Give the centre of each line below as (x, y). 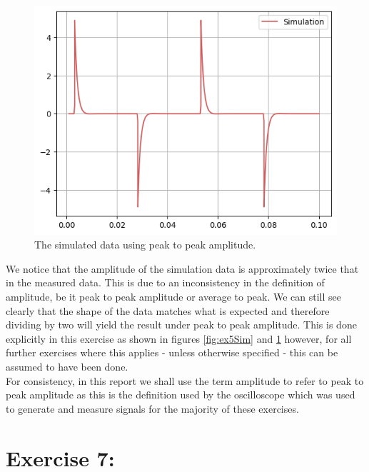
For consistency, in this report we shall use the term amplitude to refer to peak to (185, 380)
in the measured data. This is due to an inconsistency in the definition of (165, 282)
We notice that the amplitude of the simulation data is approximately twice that (182, 268)
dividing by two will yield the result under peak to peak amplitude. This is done (181, 325)
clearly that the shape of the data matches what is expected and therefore (168, 310)
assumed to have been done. (67, 367)
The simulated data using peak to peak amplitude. (145, 245)
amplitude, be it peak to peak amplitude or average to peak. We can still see (173, 297)
